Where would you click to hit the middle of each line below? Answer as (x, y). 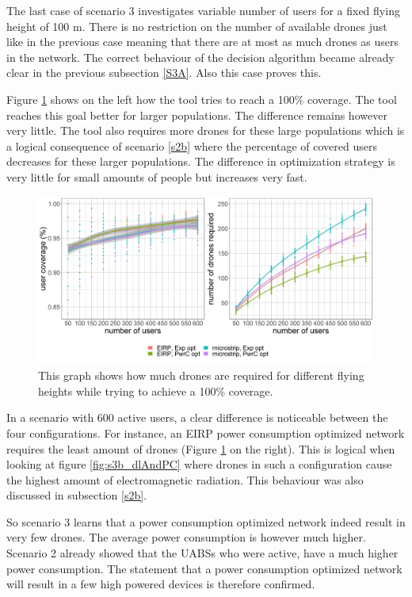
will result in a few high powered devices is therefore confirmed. (161, 584)
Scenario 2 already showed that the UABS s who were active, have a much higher (202, 553)
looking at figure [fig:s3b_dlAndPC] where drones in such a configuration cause (199, 464)
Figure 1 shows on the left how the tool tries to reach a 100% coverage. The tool (202, 99)
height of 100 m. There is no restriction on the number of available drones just (197, 26)
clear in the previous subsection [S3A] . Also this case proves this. (164, 73)
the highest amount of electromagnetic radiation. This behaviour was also (185, 479)
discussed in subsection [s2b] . (77, 495)
